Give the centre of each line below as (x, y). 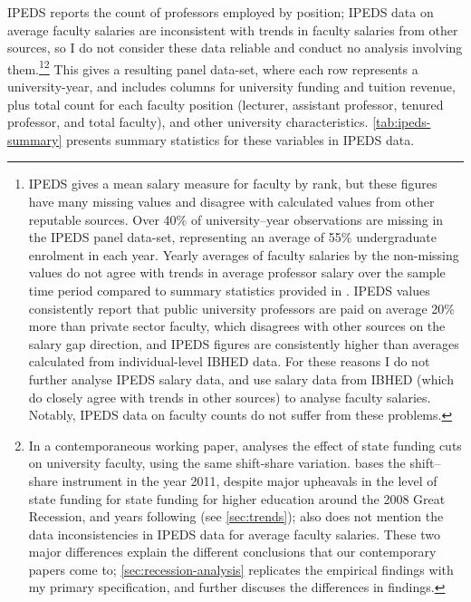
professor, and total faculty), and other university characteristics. (188, 122)
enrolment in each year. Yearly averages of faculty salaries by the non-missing (244, 254)
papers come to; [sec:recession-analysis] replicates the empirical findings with (241, 569)
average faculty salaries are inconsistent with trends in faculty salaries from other (233, 29)
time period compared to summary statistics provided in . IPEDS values (229, 290)
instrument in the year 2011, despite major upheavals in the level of (250, 480)
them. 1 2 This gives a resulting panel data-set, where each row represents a (213, 67)
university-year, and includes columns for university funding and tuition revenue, (231, 87)
